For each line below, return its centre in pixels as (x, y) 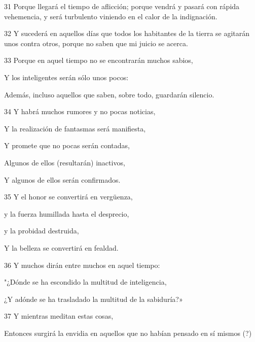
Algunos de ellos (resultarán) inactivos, (65, 162)
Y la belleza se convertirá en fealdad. (61, 247)
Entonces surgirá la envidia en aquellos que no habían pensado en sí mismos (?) (128, 333)
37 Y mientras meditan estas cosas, (59, 316)
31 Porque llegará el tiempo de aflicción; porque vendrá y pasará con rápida (122, 6)
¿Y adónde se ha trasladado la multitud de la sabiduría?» (94, 299)
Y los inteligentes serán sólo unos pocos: (66, 77)
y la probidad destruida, (42, 231)
